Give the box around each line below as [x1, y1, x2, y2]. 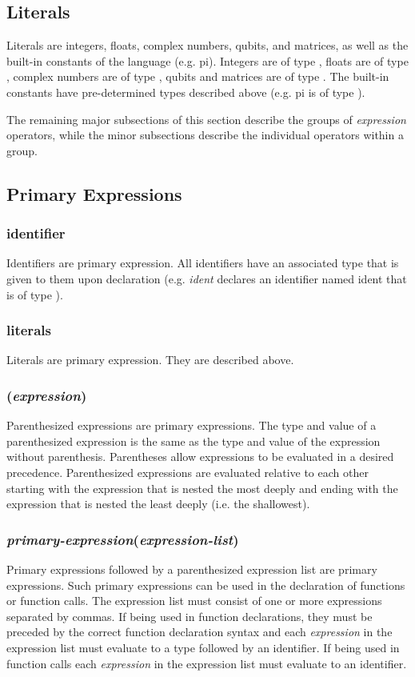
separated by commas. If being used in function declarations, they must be [6, 607, 373, 624]
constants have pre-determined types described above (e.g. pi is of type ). [6, 83, 365, 100]
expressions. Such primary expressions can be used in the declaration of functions [6, 576, 405, 593]
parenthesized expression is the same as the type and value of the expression [6, 432, 381, 449]
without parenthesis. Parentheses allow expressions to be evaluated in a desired [6, 448, 394, 465]
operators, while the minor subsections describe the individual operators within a [6, 126, 404, 143]
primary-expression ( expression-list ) [6, 529, 239, 549]
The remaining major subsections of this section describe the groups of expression [6, 110, 406, 127]
